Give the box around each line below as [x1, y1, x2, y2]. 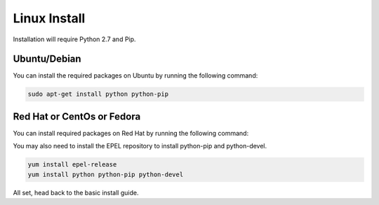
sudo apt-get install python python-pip [27, 90, 168, 98]
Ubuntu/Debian [13, 53, 81, 65]
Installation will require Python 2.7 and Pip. [13, 35, 136, 43]
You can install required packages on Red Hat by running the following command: [13, 129, 249, 137]
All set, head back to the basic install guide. [13, 188, 139, 197]
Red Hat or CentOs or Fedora [13, 111, 141, 122]
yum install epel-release [27, 161, 117, 169]
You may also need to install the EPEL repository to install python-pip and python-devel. [13, 142, 267, 150]
